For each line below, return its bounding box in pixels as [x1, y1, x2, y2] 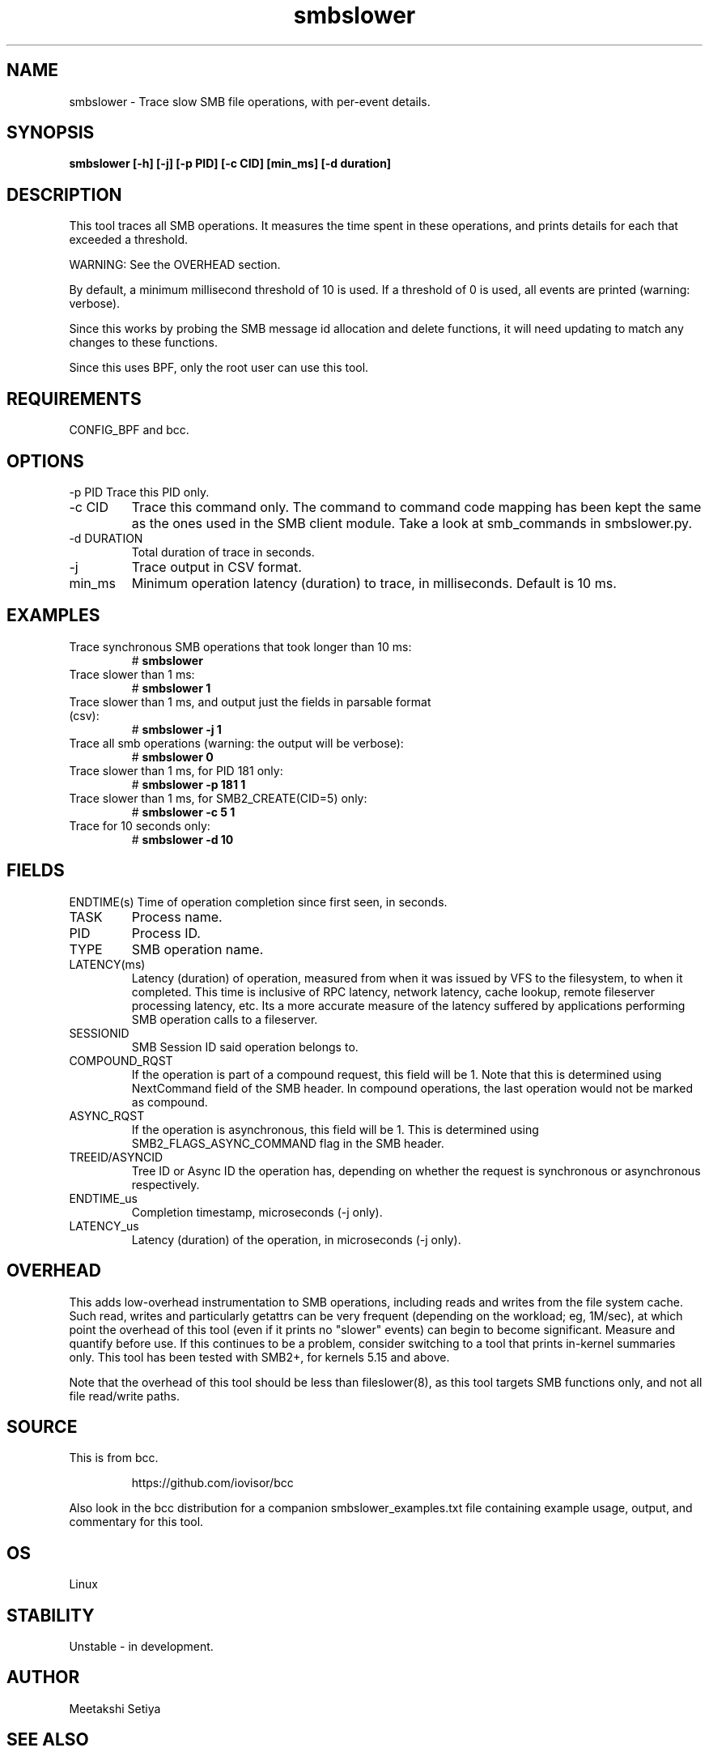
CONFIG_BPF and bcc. [69, 423, 189, 437]
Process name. [131, 908, 223, 925]
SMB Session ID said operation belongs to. [131, 1039, 359, 1054]
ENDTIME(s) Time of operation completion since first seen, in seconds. [69, 894, 448, 909]
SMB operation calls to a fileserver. [131, 1012, 318, 1026]
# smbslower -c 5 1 [131, 804, 236, 819]
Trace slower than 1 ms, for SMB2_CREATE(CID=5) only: [69, 791, 367, 805]
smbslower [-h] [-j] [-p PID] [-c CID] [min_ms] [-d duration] [69, 156, 392, 171]
